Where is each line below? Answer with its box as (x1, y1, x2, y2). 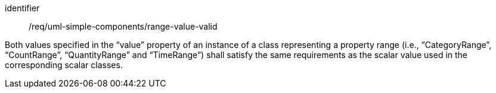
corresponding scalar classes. (5, 60, 123, 70)
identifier (5, 3, 40, 13)
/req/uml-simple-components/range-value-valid (29, 21, 218, 31)
